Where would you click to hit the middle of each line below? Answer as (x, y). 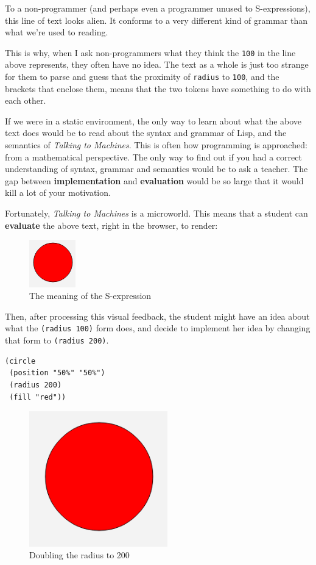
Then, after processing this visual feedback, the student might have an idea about (157, 316)
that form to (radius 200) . (57, 340)
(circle (20, 361)
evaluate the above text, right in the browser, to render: (111, 225)
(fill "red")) (38, 397)
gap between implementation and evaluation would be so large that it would (154, 180)
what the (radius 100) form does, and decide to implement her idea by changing (158, 328)
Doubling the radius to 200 (79, 555)
